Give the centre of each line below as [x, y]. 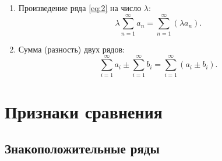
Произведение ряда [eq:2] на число [80, 8]
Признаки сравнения [84, 111]
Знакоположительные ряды [82, 148]
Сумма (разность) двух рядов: [71, 49]
